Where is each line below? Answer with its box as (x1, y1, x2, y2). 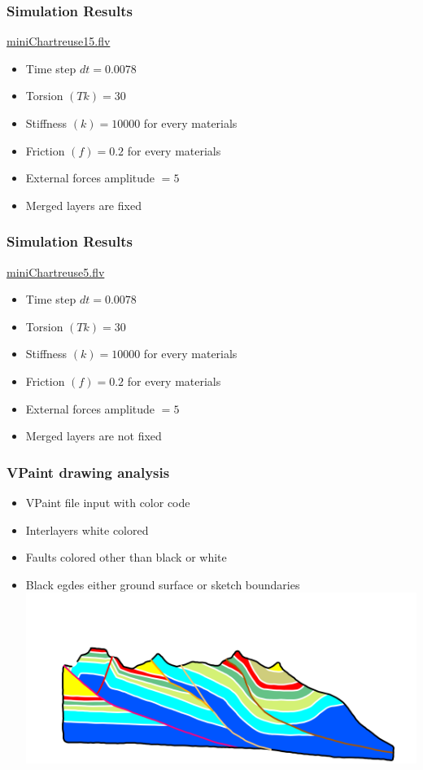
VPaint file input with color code (25, 493, 190, 510)
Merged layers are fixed (25, 196, 142, 213)
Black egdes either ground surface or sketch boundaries (25, 575, 300, 593)
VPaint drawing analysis (7, 462, 170, 482)
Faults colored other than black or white (25, 549, 227, 566)
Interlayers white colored (25, 521, 149, 538)
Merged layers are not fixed (25, 427, 162, 444)
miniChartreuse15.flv (7, 33, 111, 50)
